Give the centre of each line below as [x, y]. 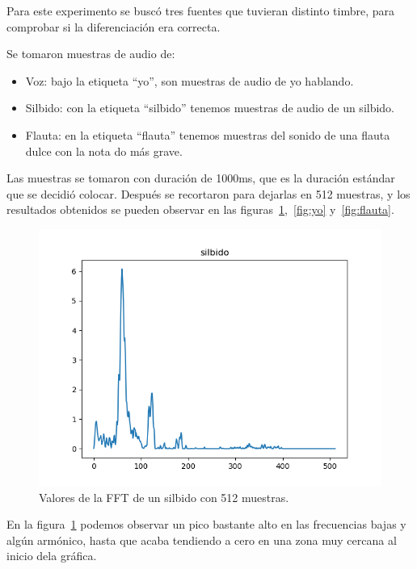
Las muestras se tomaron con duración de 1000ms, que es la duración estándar [201, 178]
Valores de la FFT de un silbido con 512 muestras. [164, 497]
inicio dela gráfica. [52, 556]
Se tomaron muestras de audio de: [91, 54]
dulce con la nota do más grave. [104, 151]
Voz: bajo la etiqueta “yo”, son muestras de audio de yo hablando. [190, 80]
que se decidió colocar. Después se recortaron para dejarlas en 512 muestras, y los [208, 193]
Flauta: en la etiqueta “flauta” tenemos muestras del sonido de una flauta [208, 134]
